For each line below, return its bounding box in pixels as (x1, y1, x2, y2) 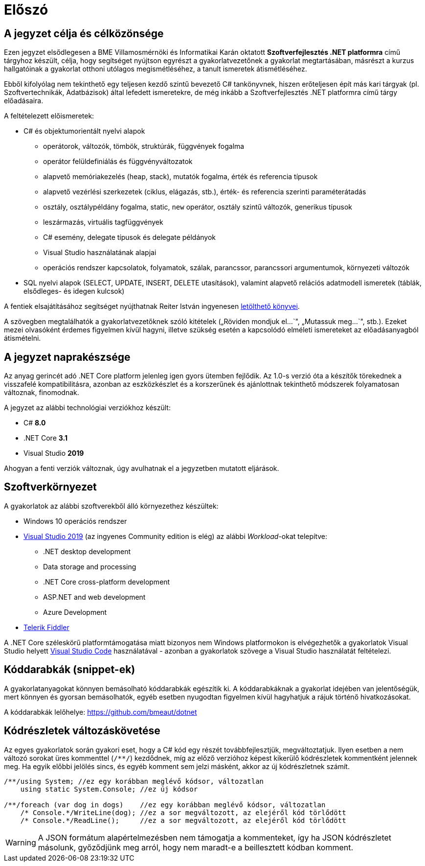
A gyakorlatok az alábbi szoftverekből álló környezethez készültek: (4, 501, 219, 510)
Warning (5, 837, 36, 847)
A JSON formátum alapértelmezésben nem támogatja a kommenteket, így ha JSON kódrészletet (38, 832, 392, 843)
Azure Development (43, 608, 107, 616)
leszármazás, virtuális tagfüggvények (43, 218, 163, 227)
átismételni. (4, 334, 41, 343)
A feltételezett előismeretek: (4, 112, 94, 120)
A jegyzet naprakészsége (4, 351, 131, 363)
